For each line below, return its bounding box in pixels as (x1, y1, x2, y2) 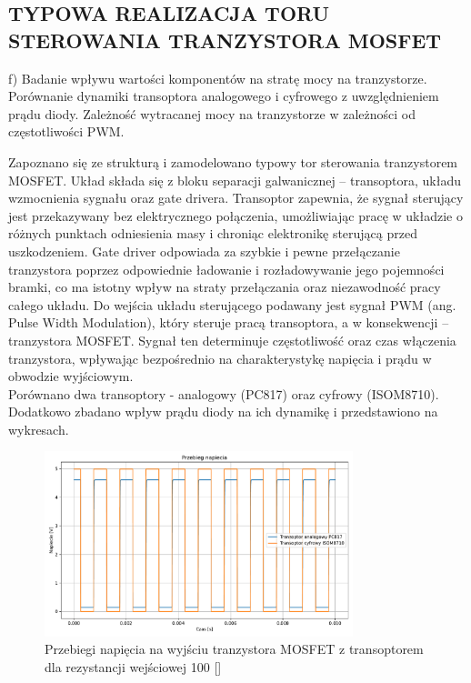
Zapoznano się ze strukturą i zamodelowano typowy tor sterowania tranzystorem (8, 152, 458, 171)
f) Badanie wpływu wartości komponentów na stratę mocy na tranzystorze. (8, 68, 427, 87)
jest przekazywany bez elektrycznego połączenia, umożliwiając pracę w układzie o (8, 206, 463, 225)
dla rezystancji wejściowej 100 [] (45, 658, 222, 677)
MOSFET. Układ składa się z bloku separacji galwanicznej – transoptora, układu (8, 170, 461, 189)
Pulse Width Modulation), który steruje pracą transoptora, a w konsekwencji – (8, 313, 449, 332)
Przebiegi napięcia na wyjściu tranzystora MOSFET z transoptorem (45, 639, 424, 658)
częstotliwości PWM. (8, 122, 125, 141)
